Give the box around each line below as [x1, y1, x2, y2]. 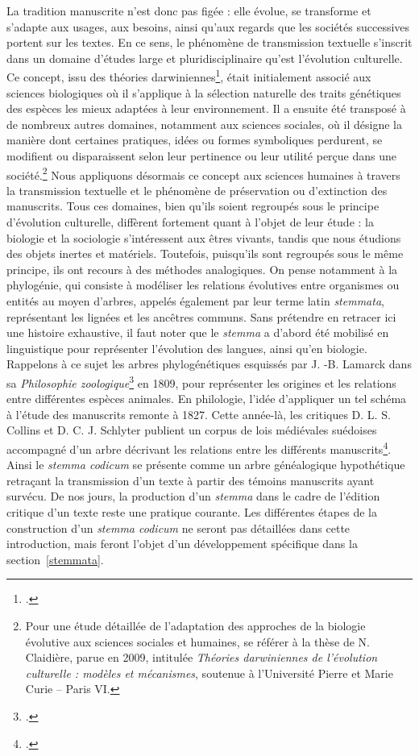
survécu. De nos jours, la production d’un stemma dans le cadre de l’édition [6, 488, 380, 505]
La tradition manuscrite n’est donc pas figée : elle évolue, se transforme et [6, 2, 371, 19]
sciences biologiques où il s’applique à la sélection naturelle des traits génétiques [6, 84, 401, 101]
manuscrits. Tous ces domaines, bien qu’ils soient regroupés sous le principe [6, 197, 380, 214]
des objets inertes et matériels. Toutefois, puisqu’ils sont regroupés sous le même [6, 245, 404, 262]
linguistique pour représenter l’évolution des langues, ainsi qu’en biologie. [6, 339, 367, 356]
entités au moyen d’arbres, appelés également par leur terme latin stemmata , [6, 293, 384, 309]
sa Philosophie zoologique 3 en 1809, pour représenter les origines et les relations [6, 372, 396, 391]
